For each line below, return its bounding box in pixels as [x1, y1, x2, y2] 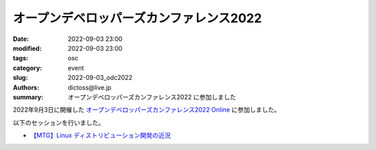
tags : [13, 54, 29, 62]
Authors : [13, 83, 40, 92]
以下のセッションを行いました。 [13, 118, 104, 126]
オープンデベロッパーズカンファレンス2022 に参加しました [68, 92, 237, 101]
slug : [13, 74, 28, 82]
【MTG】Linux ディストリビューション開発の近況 [30, 131, 171, 140]
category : [13, 63, 42, 72]
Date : [13, 35, 29, 43]
